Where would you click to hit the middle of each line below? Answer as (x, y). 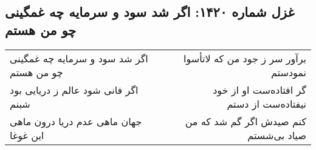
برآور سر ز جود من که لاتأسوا (245, 58)
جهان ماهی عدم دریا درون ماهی (76, 121)
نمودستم (289, 72)
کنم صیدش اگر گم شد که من (246, 121)
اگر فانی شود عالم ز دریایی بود (74, 90)
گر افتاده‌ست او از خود (259, 90)
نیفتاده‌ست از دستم (266, 103)
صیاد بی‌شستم (277, 135)
